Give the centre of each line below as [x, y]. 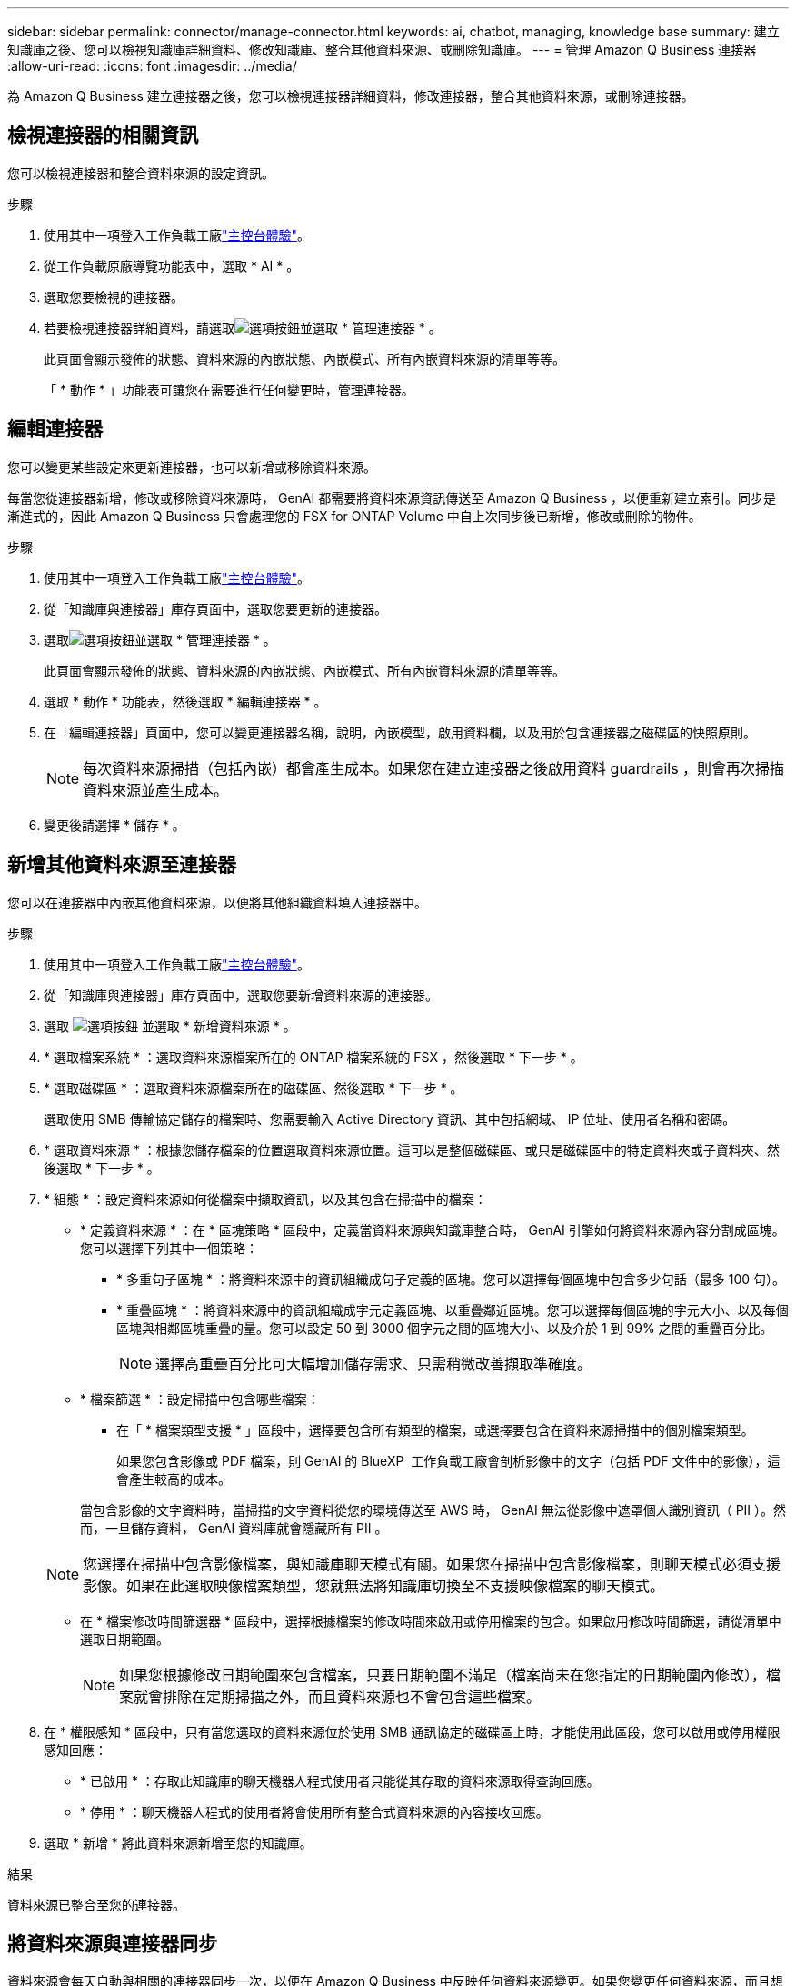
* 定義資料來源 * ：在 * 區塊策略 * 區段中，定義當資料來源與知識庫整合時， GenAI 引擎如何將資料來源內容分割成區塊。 [433, 1229]
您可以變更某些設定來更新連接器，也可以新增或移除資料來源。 [192, 466]
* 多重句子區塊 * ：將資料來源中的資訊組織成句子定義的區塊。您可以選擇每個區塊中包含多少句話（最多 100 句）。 [451, 1279]
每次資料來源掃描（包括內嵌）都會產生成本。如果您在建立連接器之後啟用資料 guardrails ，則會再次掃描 [434, 768]
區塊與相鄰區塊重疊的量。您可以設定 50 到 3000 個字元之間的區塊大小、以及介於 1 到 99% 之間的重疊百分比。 [445, 1328]
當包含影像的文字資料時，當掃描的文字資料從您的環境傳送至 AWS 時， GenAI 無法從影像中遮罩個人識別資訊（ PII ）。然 [433, 1510]
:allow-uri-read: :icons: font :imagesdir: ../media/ [152, 66]
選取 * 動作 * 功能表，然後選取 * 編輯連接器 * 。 [185, 701]
